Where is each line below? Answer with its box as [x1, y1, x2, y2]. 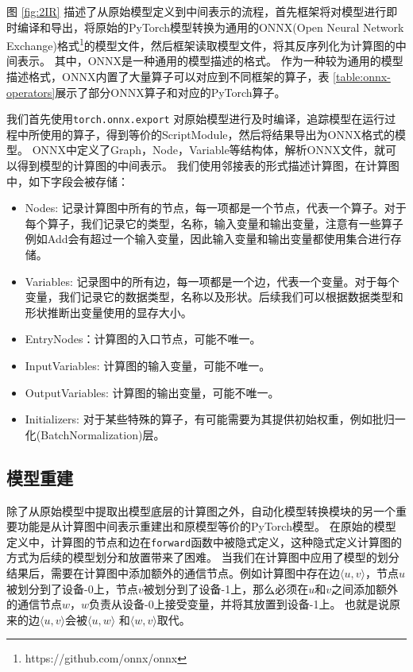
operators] [6, 83, 56, 100]
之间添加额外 [330, 580, 398, 597]
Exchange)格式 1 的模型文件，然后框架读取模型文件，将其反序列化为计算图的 [6, 35, 396, 53]
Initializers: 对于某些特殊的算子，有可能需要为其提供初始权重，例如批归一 [25, 411, 406, 427]
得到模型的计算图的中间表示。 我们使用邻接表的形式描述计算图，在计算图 [17, 157, 399, 174]
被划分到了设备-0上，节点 [6, 580, 138, 597]
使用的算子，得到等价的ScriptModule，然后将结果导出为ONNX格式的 [39, 126, 395, 142]
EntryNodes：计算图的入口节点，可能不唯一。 [25, 330, 261, 347]
